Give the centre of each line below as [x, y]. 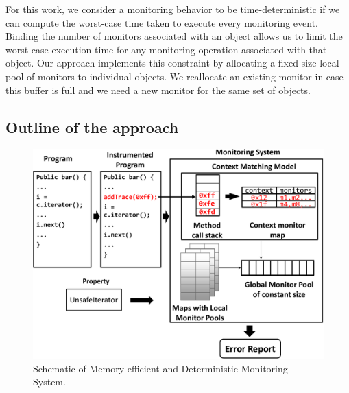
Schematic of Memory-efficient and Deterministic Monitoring [160, 368]
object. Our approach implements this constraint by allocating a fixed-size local [172, 63]
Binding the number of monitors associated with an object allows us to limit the [174, 36]
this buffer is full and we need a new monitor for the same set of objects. [158, 90]
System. [49, 382]
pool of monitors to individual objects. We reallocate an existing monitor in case [174, 76]
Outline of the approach [92, 127]
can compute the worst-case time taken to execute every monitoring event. [162, 22]
